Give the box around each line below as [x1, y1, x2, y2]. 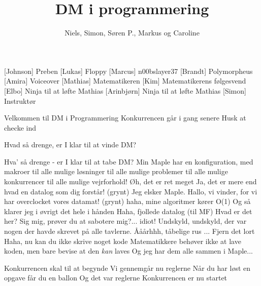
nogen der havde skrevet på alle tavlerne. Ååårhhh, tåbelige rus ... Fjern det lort [4, 226, 255, 236]
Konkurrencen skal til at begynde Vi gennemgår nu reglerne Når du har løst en [4, 262, 250, 273]
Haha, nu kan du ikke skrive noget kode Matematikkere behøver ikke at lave [4, 235, 241, 246]
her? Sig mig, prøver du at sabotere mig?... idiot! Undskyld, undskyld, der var [4, 216, 247, 226]
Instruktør [4, 95, 36, 106]
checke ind [4, 122, 36, 133]
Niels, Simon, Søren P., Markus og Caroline [64, 27, 200, 38]
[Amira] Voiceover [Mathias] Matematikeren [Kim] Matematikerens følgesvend [4, 75, 246, 86]
